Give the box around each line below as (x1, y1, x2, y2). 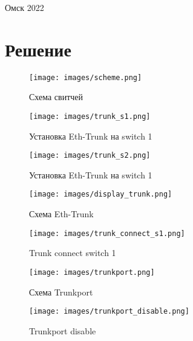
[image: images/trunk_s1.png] (29, 112, 151, 121)
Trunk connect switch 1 (29, 246, 116, 259)
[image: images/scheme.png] (29, 73, 142, 82)
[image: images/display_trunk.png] (29, 190, 172, 199)
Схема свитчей (29, 90, 83, 103)
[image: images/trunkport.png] (29, 268, 155, 277)
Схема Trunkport (29, 285, 93, 298)
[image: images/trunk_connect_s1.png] (29, 229, 185, 238)
